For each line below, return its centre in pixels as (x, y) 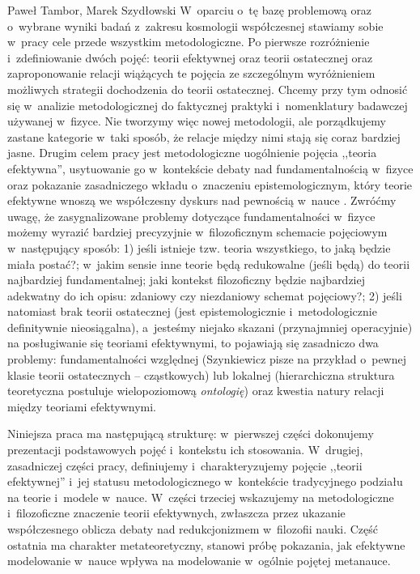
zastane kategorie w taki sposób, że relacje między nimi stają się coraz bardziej (204, 136)
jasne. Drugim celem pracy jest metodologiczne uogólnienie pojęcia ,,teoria (192, 153)
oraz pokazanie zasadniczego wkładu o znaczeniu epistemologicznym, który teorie (210, 184)
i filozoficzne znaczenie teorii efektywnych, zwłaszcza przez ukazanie (176, 513)
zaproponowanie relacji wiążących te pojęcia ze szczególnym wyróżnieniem (191, 73)
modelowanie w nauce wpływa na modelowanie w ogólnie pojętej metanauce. (199, 561)
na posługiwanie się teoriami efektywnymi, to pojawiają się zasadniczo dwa (193, 343)
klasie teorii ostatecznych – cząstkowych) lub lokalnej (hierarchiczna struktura (201, 374)
